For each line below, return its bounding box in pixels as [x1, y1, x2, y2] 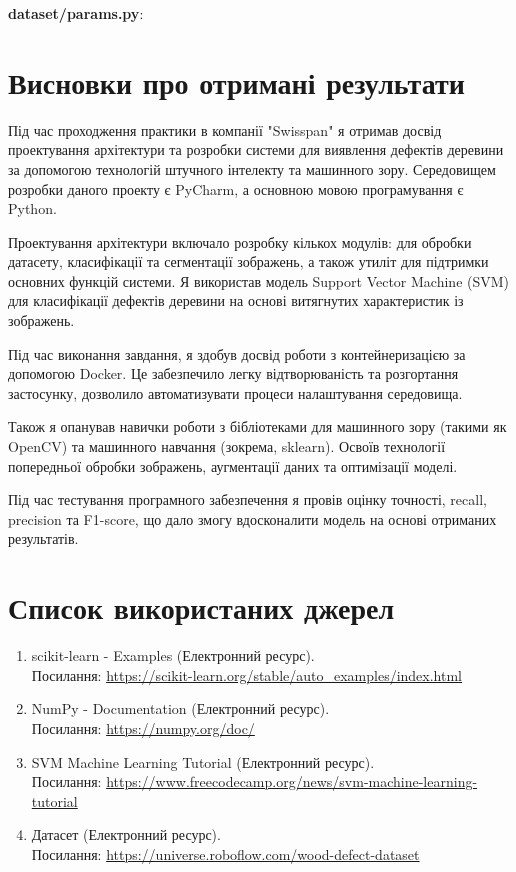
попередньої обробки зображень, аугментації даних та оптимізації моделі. [8, 455, 458, 476]
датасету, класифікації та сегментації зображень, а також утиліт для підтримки [8, 251, 489, 272]
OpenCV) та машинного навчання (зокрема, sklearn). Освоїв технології [8, 436, 446, 457]
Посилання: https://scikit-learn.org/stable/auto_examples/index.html [31, 664, 463, 685]
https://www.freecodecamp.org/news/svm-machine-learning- [106, 771, 478, 792]
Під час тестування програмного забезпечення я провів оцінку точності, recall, [8, 489, 487, 510]
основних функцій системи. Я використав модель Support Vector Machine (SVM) [8, 270, 510, 291]
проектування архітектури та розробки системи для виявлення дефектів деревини [8, 139, 504, 160]
